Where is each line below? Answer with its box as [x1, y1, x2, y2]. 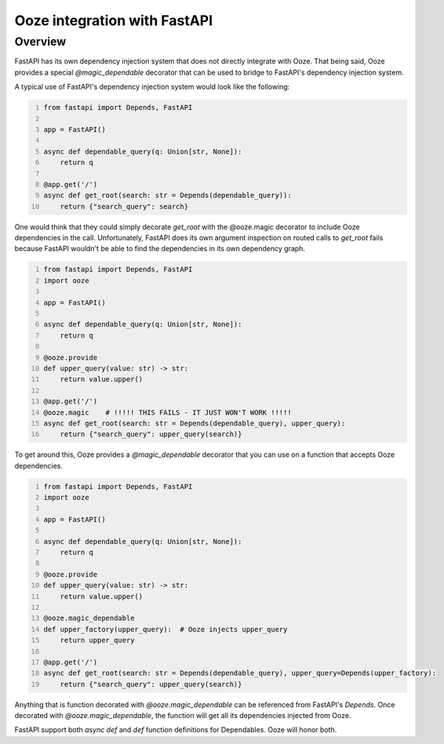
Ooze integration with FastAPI [14, 12, 213, 29]
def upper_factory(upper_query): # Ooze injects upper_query [43, 625, 288, 633]
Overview [14, 35, 67, 49]
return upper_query [60, 636, 135, 645]
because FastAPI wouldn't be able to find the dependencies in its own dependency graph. [14, 244, 306, 253]
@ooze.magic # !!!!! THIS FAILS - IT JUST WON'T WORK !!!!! [43, 408, 292, 417]
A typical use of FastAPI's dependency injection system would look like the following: [14, 82, 290, 92]
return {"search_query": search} [60, 202, 188, 211]
